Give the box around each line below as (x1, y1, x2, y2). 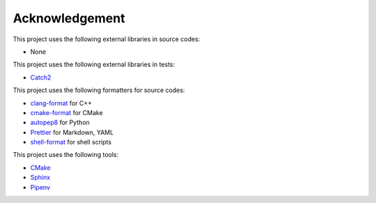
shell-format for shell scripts (30, 138, 111, 146)
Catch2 (30, 73, 52, 82)
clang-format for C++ (30, 98, 92, 107)
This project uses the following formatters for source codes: (13, 86, 185, 94)
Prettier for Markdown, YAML (30, 128, 114, 136)
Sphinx (30, 173, 51, 181)
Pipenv (30, 183, 51, 191)
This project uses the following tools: (13, 151, 118, 159)
